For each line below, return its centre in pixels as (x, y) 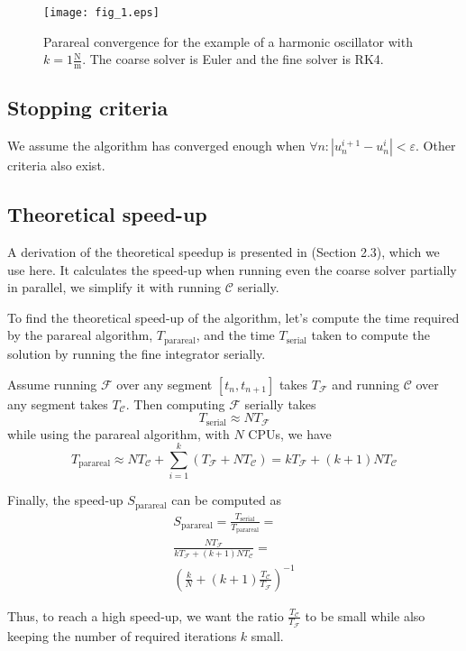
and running (365, 384)
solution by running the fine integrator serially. (137, 353)
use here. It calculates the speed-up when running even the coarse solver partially (232, 269)
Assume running (52, 384)
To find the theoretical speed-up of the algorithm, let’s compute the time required (233, 317)
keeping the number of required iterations (122, 635)
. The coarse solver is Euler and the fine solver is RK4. (233, 59)
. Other (436, 146)
